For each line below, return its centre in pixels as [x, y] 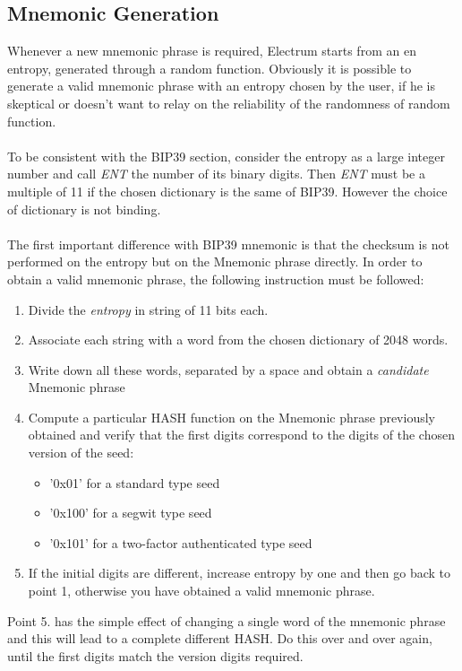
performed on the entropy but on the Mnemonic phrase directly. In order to [215, 261]
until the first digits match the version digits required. [155, 655]
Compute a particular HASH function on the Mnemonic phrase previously [231, 417]
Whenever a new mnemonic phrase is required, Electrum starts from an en [212, 51]
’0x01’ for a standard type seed [135, 482]
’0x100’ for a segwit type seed [131, 513]
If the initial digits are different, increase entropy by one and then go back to [240, 573]
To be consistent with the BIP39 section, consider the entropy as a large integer [226, 156]
